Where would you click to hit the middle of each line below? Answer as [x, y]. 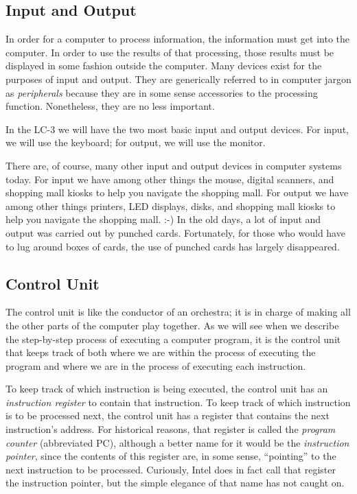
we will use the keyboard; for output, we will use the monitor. [136, 142]
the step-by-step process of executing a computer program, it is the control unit [173, 339]
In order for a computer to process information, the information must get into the [178, 39]
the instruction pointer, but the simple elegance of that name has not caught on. [175, 483]
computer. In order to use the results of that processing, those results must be [170, 52]
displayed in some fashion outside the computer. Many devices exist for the [164, 66]
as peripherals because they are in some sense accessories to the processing [162, 92]
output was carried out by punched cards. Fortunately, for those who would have [175, 232]
